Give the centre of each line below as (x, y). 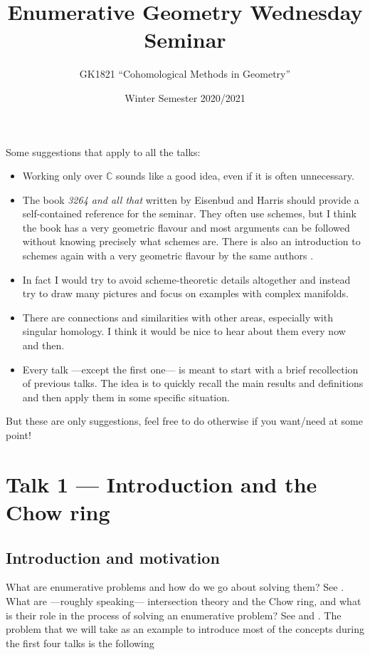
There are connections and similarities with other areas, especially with (178, 317)
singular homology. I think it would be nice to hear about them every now (184, 331)
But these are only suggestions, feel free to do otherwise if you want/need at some (184, 421)
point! (18, 435)
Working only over (63, 176)
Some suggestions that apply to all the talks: (103, 151)
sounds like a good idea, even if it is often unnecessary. (235, 176)
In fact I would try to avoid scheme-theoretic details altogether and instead (186, 279)
